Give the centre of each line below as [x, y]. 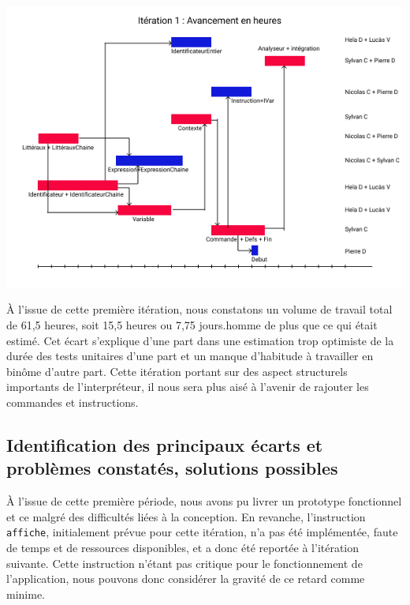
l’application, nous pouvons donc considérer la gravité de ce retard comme [186, 579]
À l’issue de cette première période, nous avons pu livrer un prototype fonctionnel [204, 501]
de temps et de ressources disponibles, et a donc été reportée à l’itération [183, 547]
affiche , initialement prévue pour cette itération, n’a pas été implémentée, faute [202, 532]
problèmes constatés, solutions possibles [172, 468]
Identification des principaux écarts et [165, 444]
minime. [26, 594]
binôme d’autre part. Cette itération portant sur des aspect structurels [177, 371]
